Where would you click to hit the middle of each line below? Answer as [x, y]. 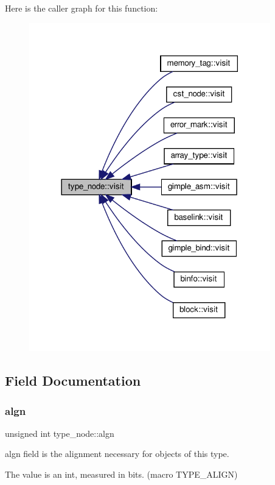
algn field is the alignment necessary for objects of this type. [117, 454]
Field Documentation [73, 381]
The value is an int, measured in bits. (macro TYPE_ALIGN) [121, 474]
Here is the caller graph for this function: [82, 8]
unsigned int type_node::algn [60, 433]
